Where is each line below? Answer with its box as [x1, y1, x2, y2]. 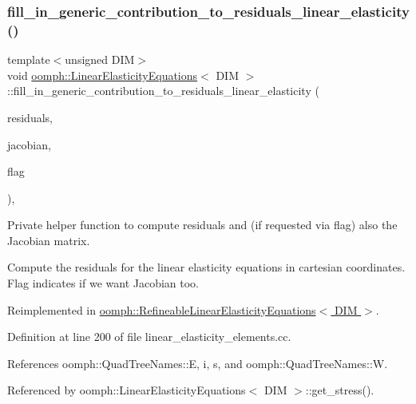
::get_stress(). [305, 382, 374, 398]
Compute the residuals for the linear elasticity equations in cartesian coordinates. [7, 259, 406, 275]
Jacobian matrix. [7, 232, 90, 248]
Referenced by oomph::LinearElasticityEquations [7, 382, 246, 398]
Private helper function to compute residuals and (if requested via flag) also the [7, 216, 398, 233]
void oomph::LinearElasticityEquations [7, 66, 198, 83]
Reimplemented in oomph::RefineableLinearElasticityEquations [7, 301, 316, 318]
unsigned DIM [65, 51, 135, 68]
